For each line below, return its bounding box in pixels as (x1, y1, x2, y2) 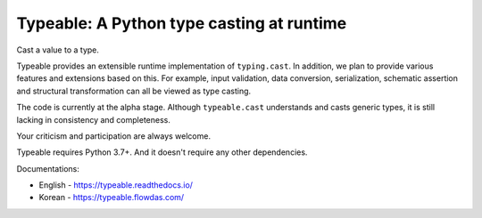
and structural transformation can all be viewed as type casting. (16, 85, 252, 96)
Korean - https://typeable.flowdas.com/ (38, 192, 185, 203)
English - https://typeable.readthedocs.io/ (38, 180, 194, 190)
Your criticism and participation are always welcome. (16, 130, 212, 141)
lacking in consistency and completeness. (16, 114, 171, 125)
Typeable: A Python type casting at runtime (16, 13, 347, 33)
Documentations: (16, 163, 80, 174)
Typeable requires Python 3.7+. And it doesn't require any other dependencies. (16, 147, 308, 157)
